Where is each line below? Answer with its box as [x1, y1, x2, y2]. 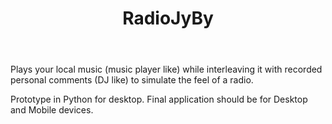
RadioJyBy [122, 7, 214, 30]
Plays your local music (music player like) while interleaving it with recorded [10, 63, 323, 76]
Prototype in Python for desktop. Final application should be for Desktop [10, 93, 308, 106]
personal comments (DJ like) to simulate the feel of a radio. [10, 74, 254, 86]
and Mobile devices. [10, 104, 94, 116]
